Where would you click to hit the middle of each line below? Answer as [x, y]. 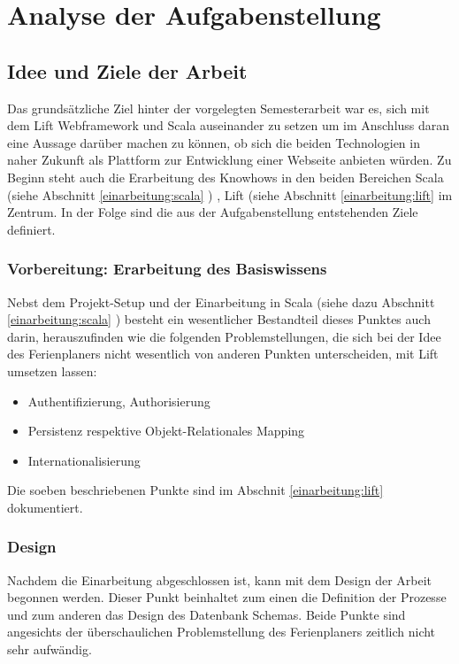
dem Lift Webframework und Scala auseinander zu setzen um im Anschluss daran [229, 125]
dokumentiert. [45, 507]
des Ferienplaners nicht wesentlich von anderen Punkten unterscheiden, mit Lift [223, 354]
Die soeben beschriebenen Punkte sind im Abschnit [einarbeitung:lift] [195, 490]
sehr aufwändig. [50, 649]
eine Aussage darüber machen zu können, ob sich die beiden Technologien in [214, 142]
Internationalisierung [84, 460]
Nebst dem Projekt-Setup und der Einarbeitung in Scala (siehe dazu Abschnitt [221, 301]
